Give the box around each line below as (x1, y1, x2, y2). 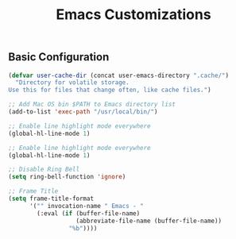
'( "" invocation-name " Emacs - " (29, 202, 145, 210)
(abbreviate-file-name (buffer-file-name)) (75, 217, 222, 225)
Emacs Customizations (55, 6, 212, 24)
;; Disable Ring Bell (8, 165, 80, 174)
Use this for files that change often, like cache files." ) (8, 86, 212, 94)
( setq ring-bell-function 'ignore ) (8, 173, 126, 181)
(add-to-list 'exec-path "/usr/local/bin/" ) (8, 108, 158, 116)
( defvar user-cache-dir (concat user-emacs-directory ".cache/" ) (8, 71, 229, 79)
